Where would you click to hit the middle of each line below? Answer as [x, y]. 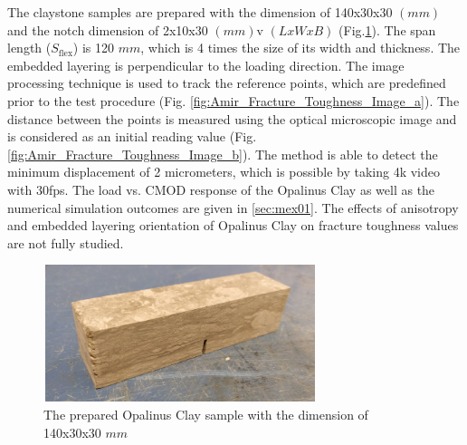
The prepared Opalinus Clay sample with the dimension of [206, 415]
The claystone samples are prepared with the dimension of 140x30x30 [200, 12]
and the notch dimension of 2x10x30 [108, 29]
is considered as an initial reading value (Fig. [132, 136]
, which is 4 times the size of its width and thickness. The [300, 48]
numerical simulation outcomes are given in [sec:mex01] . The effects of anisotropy [233, 207]
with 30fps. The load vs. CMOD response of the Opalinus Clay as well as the [221, 189]
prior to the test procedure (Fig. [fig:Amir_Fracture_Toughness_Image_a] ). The [233, 100]
